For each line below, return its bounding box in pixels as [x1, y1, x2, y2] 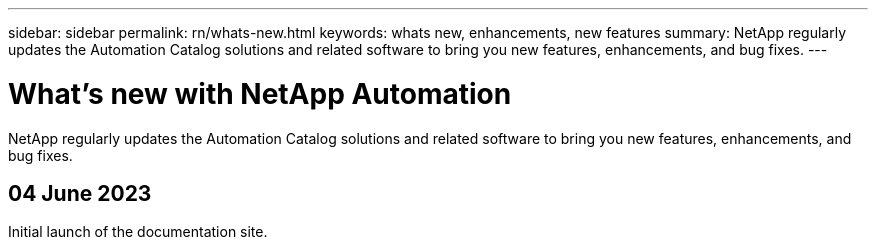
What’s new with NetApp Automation [8, 76, 512, 111]
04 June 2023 [8, 180, 152, 206]
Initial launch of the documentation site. [8, 223, 268, 241]
